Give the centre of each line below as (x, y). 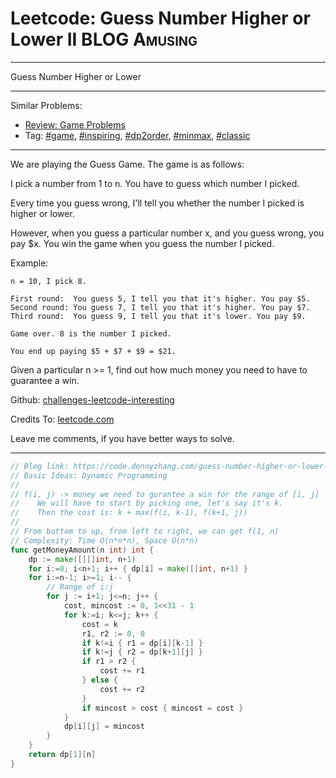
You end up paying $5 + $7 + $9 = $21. (93, 351)
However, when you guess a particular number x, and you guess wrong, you (167, 233)
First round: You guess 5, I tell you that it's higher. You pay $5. (160, 298)
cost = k (99, 624)
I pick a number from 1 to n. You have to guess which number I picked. (155, 183)
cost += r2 (122, 689)
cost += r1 (122, 671)
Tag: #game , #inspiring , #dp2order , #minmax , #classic (137, 135)
